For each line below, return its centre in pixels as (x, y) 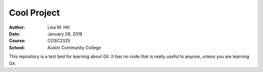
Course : (18, 41)
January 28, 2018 (65, 34)
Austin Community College (74, 47)
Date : (15, 34)
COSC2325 (59, 41)
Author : (17, 27)
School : (17, 47)
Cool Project (35, 13)
